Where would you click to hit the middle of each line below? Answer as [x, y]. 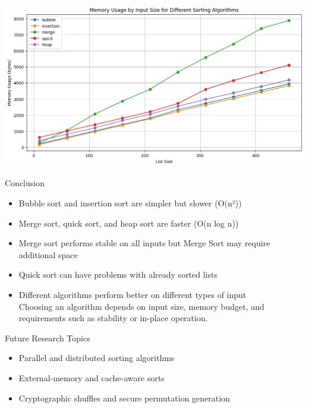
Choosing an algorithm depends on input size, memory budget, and [141, 306]
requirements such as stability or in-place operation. [113, 318]
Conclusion [25, 183]
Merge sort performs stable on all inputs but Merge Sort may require [144, 243]
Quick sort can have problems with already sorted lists [118, 274]
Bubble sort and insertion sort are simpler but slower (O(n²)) [130, 203]
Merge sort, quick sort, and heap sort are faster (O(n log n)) [129, 223]
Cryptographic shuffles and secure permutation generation [124, 398]
